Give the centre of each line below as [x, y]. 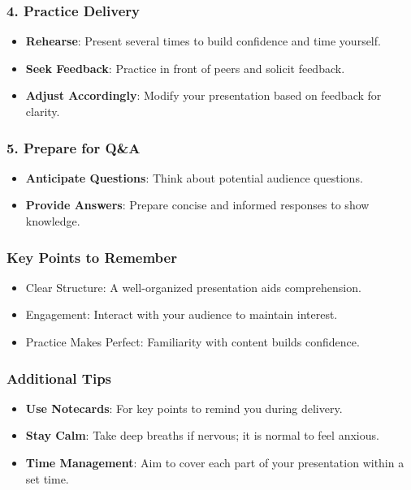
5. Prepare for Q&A [74, 147]
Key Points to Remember [92, 257]
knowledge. [53, 221]
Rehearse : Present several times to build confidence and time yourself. [203, 41]
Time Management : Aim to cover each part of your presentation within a [215, 462]
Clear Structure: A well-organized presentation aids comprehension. [193, 287]
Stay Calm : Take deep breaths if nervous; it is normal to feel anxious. [202, 435]
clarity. [43, 111]
